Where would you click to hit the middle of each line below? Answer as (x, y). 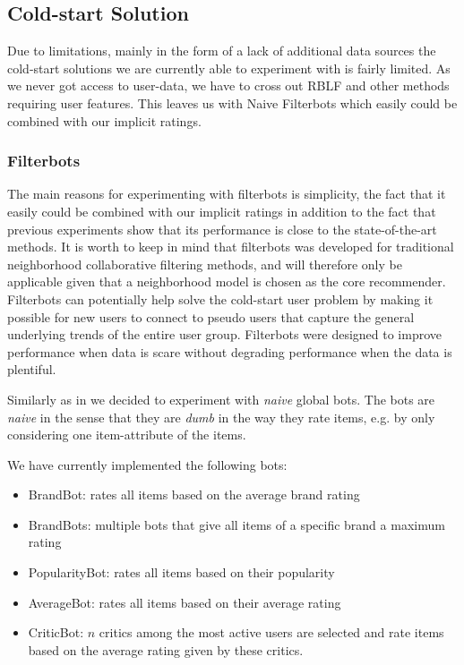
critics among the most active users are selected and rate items (271, 632)
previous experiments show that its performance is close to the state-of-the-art (222, 229)
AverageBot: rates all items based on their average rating (185, 602)
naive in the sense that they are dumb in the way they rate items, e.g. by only (221, 417)
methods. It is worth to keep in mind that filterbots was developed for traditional (231, 247)
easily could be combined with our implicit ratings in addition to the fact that (222, 211)
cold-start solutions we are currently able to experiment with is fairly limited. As (229, 68)
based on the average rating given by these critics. (166, 649)
